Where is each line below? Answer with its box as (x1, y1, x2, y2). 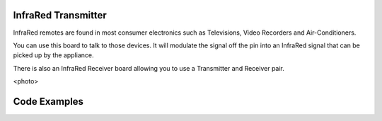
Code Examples (13, 96, 84, 108)
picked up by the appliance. (13, 51, 94, 59)
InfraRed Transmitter (13, 9, 108, 21)
